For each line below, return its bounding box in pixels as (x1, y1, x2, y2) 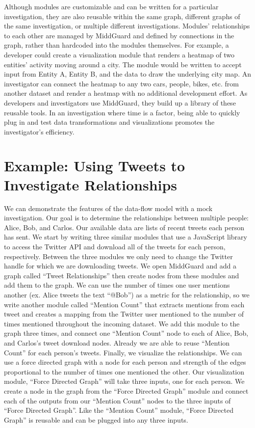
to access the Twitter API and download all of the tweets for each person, (4, 241, 226, 251)
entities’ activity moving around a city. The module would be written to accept (4, 59, 242, 69)
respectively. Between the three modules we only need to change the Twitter (4, 251, 233, 261)
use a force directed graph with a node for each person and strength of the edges (4, 357, 246, 367)
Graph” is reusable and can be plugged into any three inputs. (4, 414, 188, 425)
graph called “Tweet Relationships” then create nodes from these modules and (4, 270, 239, 280)
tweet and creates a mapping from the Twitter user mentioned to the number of (4, 309, 244, 319)
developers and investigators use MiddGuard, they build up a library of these (4, 97, 236, 107)
